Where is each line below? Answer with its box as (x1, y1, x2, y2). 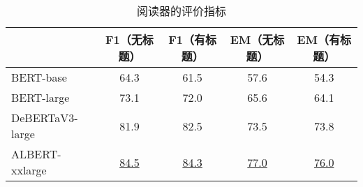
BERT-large (11, 89, 70, 105)
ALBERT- (11, 146, 61, 162)
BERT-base (11, 69, 67, 85)
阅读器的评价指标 (136, 3, 226, 19)
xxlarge (11, 162, 47, 178)
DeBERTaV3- (11, 110, 78, 126)
